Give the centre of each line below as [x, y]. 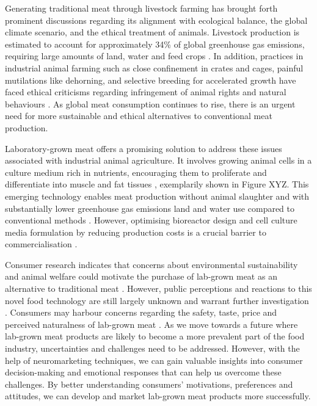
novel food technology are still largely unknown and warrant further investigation [157, 300]
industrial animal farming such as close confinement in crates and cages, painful [154, 67]
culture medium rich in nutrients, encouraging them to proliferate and [136, 172]
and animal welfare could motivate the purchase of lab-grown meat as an [141, 276]
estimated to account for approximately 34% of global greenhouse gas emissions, [155, 44]
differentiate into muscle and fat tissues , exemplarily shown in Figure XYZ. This [157, 184]
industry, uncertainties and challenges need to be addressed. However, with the [152, 348]
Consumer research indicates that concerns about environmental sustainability [151, 264]
